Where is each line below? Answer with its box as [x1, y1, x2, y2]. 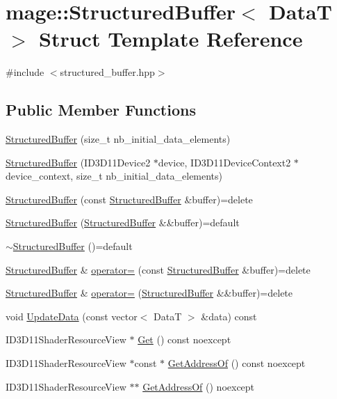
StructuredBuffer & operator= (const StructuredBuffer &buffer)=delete [6, 262, 311, 276]
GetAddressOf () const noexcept [167, 356, 306, 370]
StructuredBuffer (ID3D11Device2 [6, 155, 151, 169]
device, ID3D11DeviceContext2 [158, 155, 291, 169]
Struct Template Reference [39, 24, 303, 53]
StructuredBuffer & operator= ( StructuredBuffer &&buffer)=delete [6, 285, 293, 300]
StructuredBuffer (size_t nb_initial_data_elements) [6, 132, 231, 146]
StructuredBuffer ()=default [13, 239, 133, 253]
